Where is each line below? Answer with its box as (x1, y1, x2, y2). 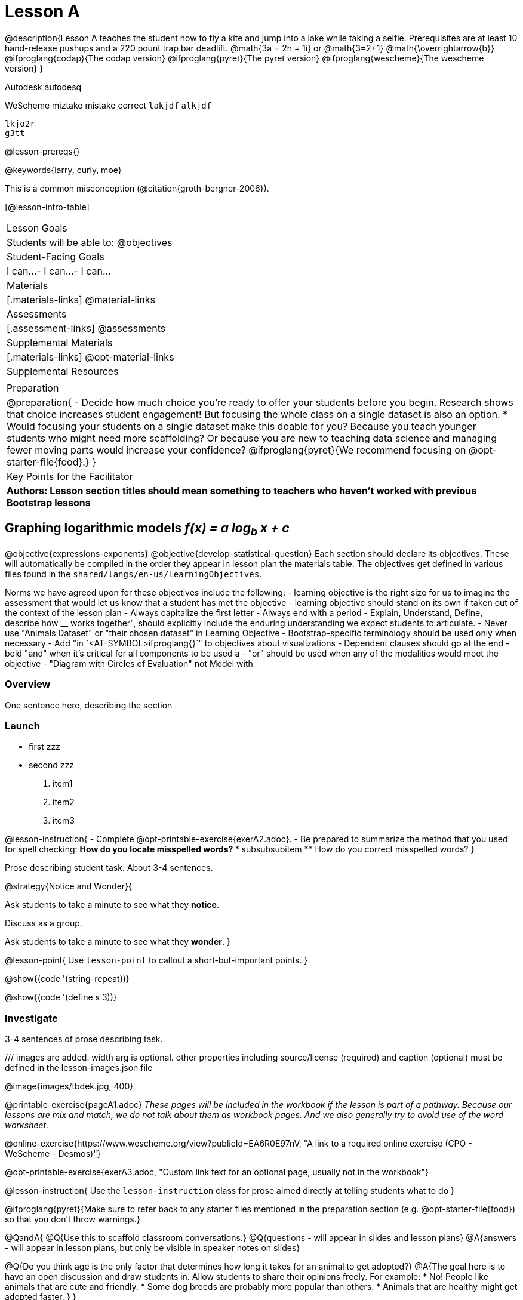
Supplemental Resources (7, 365, 119, 377)
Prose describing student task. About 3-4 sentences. (5, 862, 213, 873)
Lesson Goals (7, 221, 67, 234)
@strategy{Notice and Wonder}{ (5, 881, 132, 892)
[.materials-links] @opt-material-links (7, 350, 174, 363)
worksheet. (5, 1120, 49, 1130)
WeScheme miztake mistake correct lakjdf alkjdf (5, 100, 212, 110)
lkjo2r (5, 118, 35, 128)
